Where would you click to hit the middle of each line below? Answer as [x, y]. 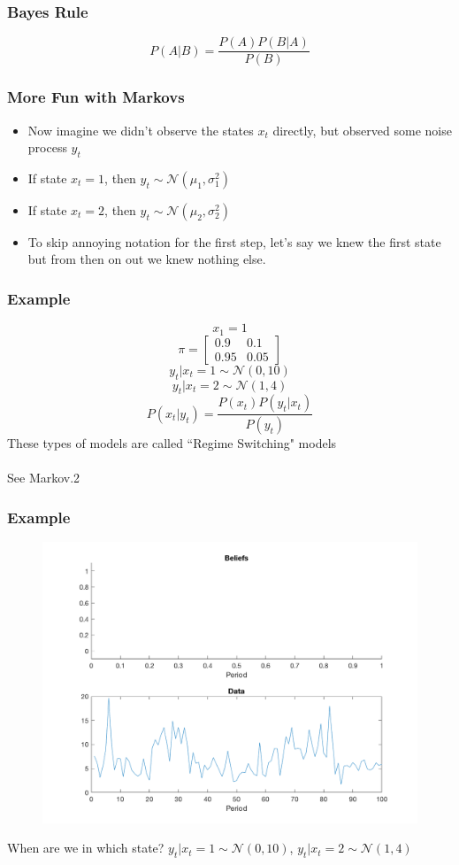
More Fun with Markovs [96, 97]
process [47, 147]
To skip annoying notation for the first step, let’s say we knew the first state [234, 241]
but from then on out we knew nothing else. [147, 259]
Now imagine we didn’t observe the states [141, 130]
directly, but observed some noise [362, 130]
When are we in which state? [86, 848]
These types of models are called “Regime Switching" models [172, 443]
